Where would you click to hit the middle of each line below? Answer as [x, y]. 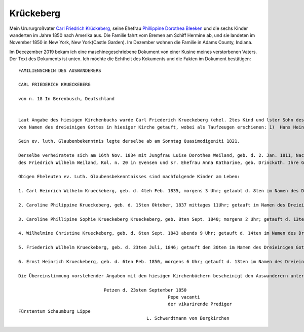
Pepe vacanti [184, 297]
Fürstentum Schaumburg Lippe [54, 311]
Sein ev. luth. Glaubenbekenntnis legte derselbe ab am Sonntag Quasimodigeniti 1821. [129, 141]
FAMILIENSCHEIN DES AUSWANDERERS [60, 70]
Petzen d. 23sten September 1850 [145, 290]
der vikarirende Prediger [200, 304]
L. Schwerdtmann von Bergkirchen [188, 318]
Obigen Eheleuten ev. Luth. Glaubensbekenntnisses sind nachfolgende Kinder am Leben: [129, 177]
